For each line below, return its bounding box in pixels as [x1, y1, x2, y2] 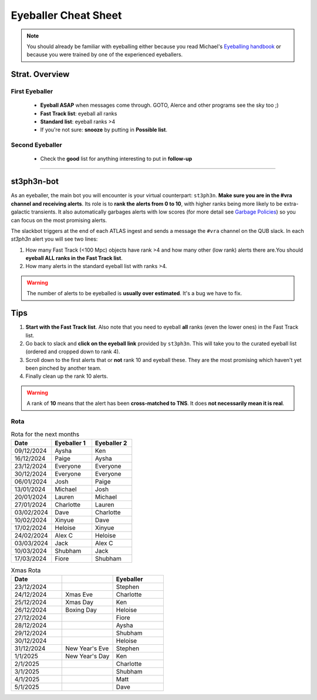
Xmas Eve [65, 590, 93, 598]
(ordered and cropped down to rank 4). [25, 348, 120, 355]
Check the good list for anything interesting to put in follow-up [40, 155, 193, 163]
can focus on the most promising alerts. [11, 217, 107, 224]
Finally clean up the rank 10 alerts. [25, 373, 109, 380]
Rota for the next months [11, 430, 79, 438]
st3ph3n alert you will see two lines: [11, 235, 98, 243]
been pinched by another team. [25, 364, 102, 372]
